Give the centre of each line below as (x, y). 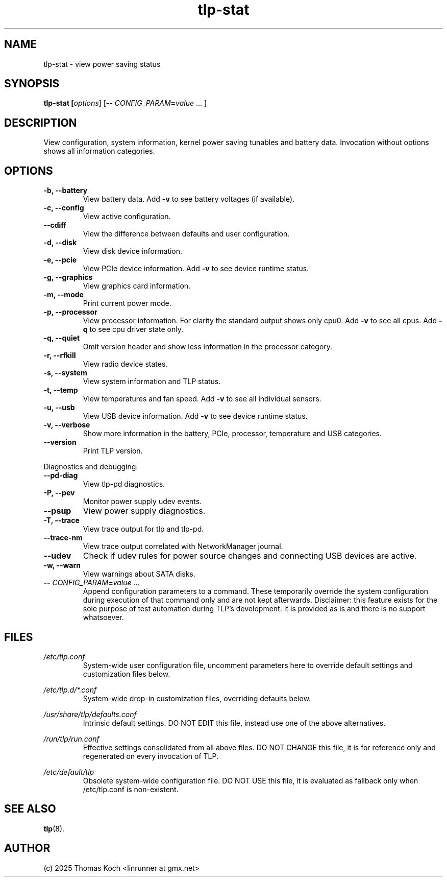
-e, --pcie (60, 260)
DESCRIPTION (41, 123)
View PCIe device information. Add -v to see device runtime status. (196, 269)
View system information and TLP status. (152, 382)
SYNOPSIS (32, 84)
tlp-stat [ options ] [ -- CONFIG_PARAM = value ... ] (125, 103)
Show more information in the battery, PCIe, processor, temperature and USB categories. (232, 434)
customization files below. (127, 674)
